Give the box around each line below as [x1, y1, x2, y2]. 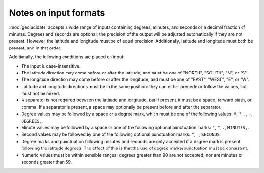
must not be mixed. [21, 91, 61, 97]
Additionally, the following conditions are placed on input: [9, 54, 125, 60]
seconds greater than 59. [21, 159, 72, 165]
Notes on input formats [9, 7, 105, 18]
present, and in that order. [9, 45, 62, 51]
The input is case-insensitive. [21, 63, 81, 69]
